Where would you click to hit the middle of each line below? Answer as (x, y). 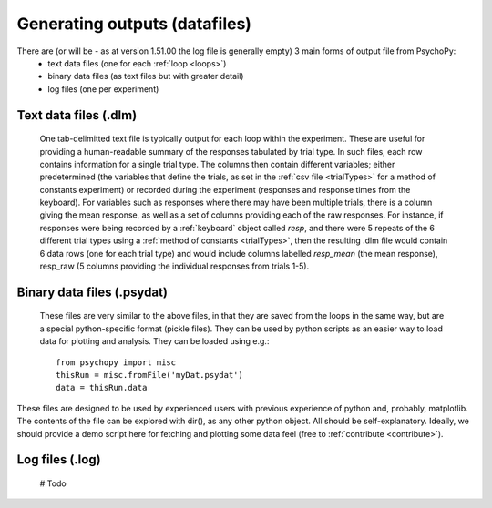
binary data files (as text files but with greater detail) (146, 76)
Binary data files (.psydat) (92, 292)
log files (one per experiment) (103, 89)
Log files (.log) (59, 460)
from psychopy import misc (116, 362)
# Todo (53, 483)
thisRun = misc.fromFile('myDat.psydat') (149, 375)
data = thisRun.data (102, 388)
